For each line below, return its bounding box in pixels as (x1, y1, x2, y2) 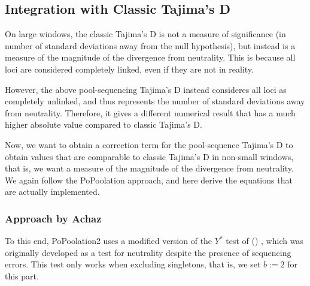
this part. (5, 269, 39, 282)
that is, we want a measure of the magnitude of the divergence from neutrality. (5, 162, 294, 174)
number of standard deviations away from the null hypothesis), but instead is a (5, 39, 296, 52)
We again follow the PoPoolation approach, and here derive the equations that (5, 173, 293, 186)
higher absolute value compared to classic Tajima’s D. (5, 118, 202, 131)
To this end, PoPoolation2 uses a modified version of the (5, 234, 212, 247)
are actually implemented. (5, 185, 100, 198)
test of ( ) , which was (226, 234, 303, 247)
